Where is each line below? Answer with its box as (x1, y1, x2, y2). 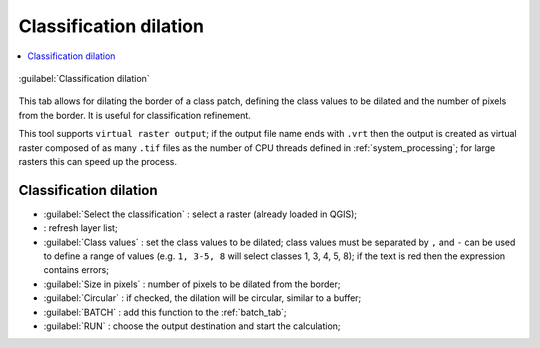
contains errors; (43, 264, 110, 276)
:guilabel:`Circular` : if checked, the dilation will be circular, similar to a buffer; (43, 292, 362, 304)
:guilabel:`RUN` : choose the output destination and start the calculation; (43, 320, 341, 332)
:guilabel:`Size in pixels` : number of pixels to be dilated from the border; (43, 278, 341, 290)
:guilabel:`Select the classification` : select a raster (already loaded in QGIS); (43, 208, 358, 220)
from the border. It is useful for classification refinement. (18, 109, 252, 121)
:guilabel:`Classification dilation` (18, 72, 150, 84)
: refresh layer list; (43, 222, 119, 234)
